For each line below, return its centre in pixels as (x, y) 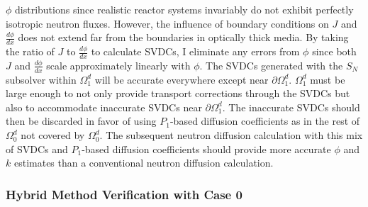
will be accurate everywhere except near (182, 79)
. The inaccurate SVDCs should (291, 107)
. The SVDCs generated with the (271, 65)
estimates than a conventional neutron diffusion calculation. (144, 163)
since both (334, 51)
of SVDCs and (37, 149)
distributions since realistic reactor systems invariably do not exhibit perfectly (184, 9)
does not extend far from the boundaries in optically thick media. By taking (183, 37)
